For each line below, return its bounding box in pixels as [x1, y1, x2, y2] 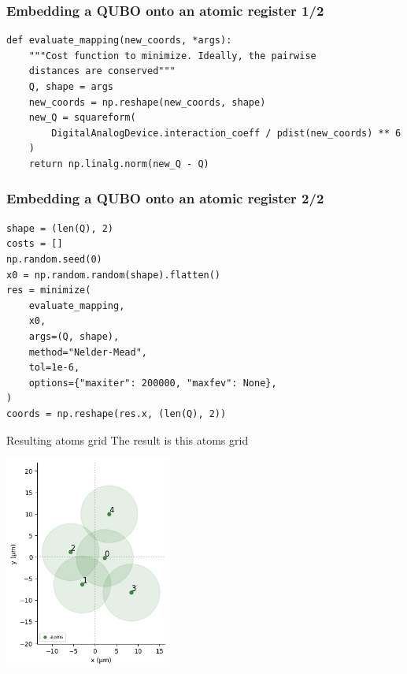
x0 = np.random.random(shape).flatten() [6, 269, 221, 281]
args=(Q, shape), [28, 330, 120, 342]
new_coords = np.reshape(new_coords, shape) [28, 96, 266, 108]
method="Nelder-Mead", [28, 346, 147, 358]
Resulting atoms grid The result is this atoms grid [6, 431, 249, 448]
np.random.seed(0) [6, 253, 102, 265]
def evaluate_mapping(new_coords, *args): [6, 35, 232, 47]
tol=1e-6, [28, 362, 80, 374]
